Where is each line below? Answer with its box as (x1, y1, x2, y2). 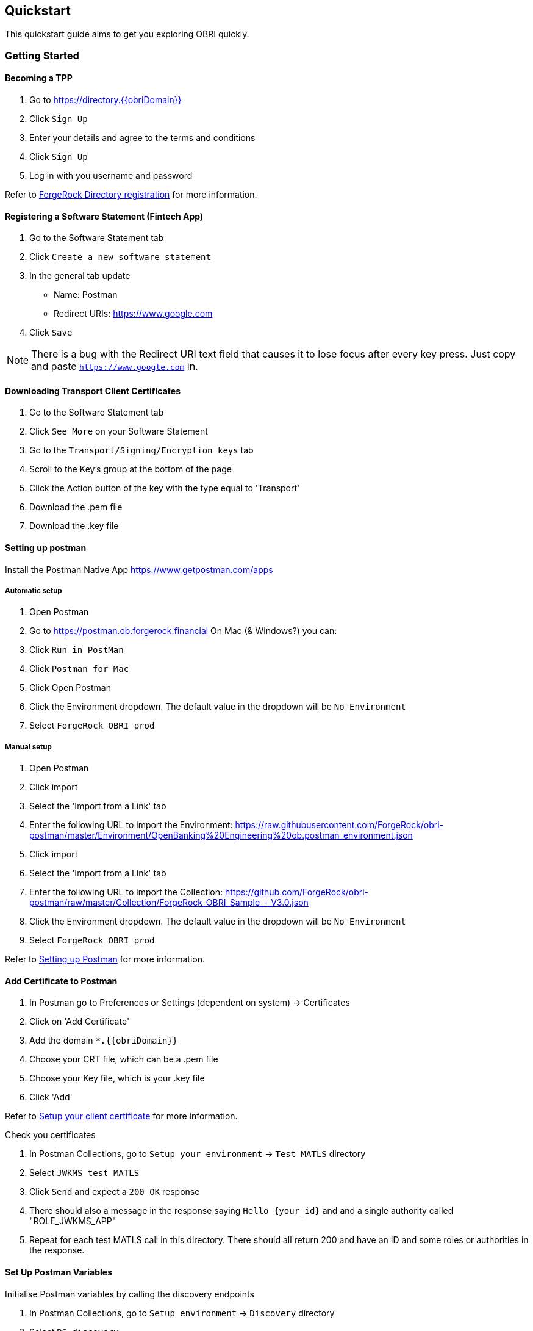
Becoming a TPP (5, 73, 73, 84)
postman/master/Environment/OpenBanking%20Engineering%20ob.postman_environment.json (29, 830, 413, 841)
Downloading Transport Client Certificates (5, 385, 181, 396)
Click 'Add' (29, 1092, 73, 1103)
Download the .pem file (29, 502, 123, 513)
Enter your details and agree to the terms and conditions (29, 132, 256, 143)
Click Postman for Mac (29, 663, 129, 674)
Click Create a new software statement (29, 251, 211, 262)
